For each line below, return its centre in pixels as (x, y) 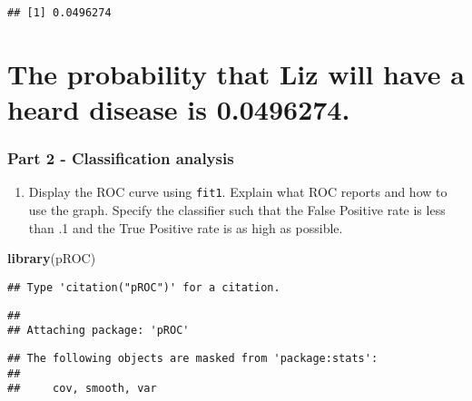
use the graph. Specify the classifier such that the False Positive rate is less (237, 210)
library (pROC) (52, 258)
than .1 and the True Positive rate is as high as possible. (186, 227)
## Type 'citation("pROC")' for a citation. (144, 287)
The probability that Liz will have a (236, 73)
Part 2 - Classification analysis (121, 158)
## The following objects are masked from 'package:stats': (193, 358)
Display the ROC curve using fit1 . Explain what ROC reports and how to (238, 192)
